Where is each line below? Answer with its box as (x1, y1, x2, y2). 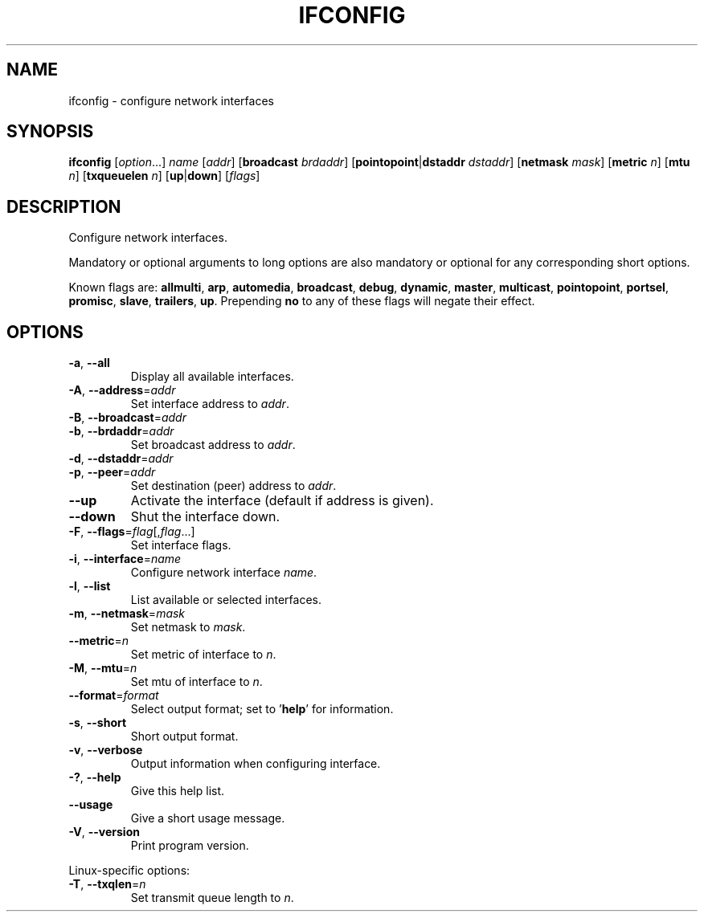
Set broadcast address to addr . (130, 438, 296, 452)
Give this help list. (130, 784, 225, 798)
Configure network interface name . (130, 565, 317, 580)
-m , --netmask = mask (68, 606, 186, 621)
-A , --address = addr (68, 383, 176, 398)
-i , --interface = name (68, 552, 182, 566)
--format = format (68, 688, 159, 703)
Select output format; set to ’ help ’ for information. (130, 702, 394, 716)
